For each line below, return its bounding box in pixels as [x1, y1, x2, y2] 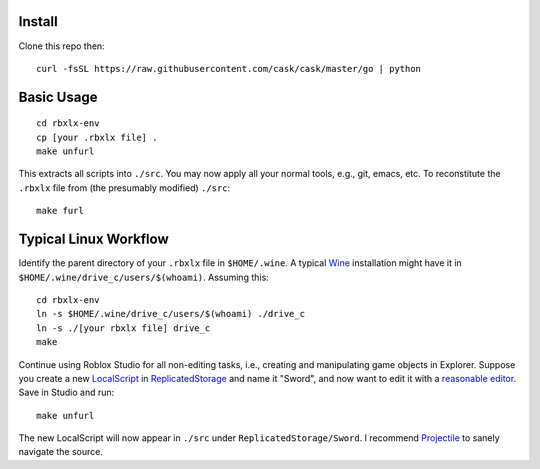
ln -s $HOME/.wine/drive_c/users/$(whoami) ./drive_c [36, 308, 305, 320]
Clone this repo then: [18, 40, 105, 52]
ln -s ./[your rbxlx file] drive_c [36, 322, 211, 334]
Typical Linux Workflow [18, 231, 169, 248]
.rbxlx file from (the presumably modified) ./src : [18, 181, 231, 194]
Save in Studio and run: [18, 386, 115, 399]
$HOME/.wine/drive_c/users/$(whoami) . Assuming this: [18, 271, 269, 283]
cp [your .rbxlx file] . [36, 131, 158, 143]
